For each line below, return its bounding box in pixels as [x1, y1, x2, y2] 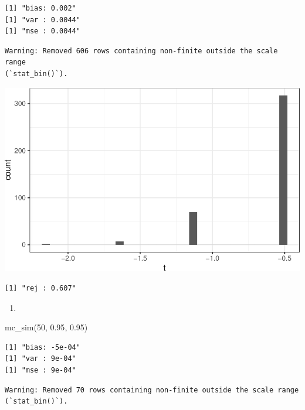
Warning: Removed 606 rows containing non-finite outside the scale [5, 46, 278, 55]
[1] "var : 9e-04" [5, 354, 76, 363]
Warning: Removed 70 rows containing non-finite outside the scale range [5, 385, 299, 394]
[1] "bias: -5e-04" [5, 343, 80, 351]
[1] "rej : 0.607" [5, 283, 76, 292]
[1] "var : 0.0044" [5, 15, 80, 24]
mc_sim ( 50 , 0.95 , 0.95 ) [5, 321, 88, 333]
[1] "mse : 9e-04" [5, 365, 76, 374]
